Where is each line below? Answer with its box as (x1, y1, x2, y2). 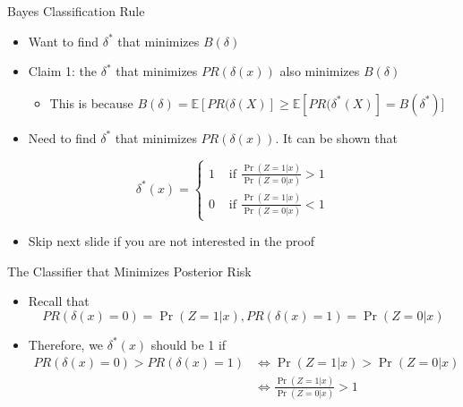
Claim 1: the (28, 62, 98, 81)
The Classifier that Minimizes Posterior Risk (7, 261, 252, 280)
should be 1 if (150, 335, 227, 353)
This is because (49, 93, 133, 112)
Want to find (28, 31, 99, 50)
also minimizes (279, 62, 360, 81)
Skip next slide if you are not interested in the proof (28, 232, 314, 250)
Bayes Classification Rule (7, 2, 145, 20)
